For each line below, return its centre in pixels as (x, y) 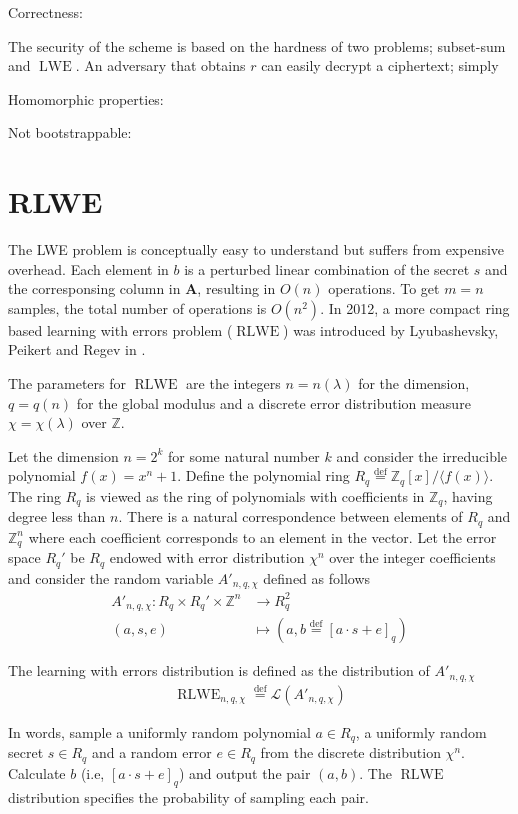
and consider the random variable (111, 577)
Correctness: (45, 12)
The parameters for (67, 383)
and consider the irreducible (422, 455)
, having (468, 495)
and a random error (151, 752)
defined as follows (317, 577)
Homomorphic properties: (86, 98)
